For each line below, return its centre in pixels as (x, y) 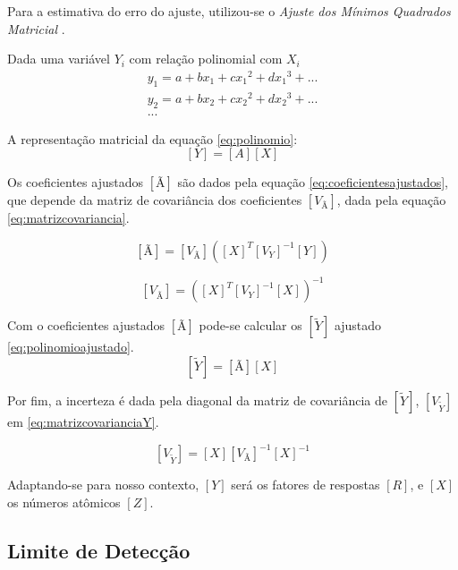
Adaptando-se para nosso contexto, (103, 484)
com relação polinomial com (206, 59)
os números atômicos (64, 502)
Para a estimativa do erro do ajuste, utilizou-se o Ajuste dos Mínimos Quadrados (229, 11)
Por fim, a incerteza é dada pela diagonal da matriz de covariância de (197, 400)
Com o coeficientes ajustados (86, 325)
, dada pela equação (391, 200)
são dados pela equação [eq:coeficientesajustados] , (313, 182)
